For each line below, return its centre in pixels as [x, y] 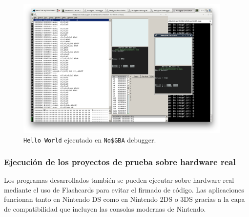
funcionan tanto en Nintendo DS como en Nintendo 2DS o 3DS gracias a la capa [124, 199]
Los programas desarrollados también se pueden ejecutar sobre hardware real [119, 180]
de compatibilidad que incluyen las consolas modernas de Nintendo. [105, 208]
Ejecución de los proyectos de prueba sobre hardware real [120, 161]
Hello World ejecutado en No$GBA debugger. [90, 140]
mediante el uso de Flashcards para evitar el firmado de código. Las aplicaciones [124, 189]
